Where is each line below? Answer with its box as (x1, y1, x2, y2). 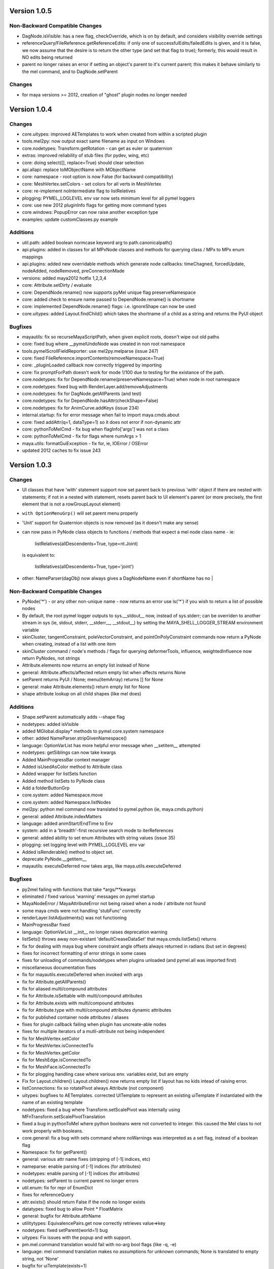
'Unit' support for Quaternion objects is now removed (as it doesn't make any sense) (22, 519, 199, 525)
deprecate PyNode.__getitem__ (22, 856, 87, 862)
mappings (22, 254, 43, 260)
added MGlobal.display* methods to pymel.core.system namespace (22, 728, 164, 734)
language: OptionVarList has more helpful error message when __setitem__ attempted (22, 742, 200, 748)
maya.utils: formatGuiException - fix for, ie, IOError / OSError (22, 440, 149, 446)
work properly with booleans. (22, 1127, 84, 1134)
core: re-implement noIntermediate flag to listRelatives (22, 188, 136, 194)
